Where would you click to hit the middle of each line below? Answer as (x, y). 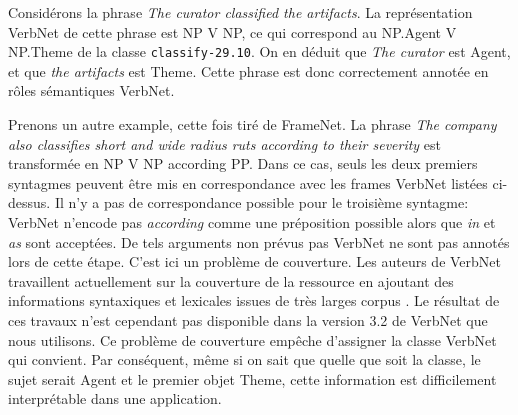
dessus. (29, 202)
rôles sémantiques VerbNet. (91, 90)
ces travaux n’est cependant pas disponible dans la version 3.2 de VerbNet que (248, 319)
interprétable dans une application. (115, 398)
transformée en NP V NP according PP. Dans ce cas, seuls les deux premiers (243, 163)
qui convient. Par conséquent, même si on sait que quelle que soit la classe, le (244, 359)
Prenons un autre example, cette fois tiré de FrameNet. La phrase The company (252, 124)
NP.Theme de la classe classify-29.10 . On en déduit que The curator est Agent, (259, 51)
